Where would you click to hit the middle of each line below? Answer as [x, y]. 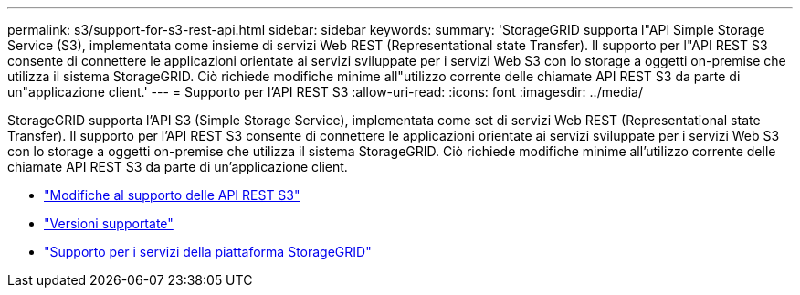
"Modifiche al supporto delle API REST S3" [172, 195]
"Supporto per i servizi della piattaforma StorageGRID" [208, 252]
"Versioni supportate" [109, 223]
